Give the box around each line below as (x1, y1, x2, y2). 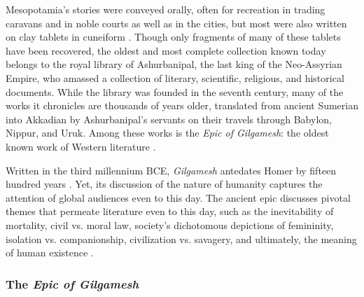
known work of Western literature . (6, 139, 156, 153)
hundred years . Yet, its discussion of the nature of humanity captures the (6, 177, 323, 191)
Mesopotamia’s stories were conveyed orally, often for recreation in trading (6, 2, 325, 16)
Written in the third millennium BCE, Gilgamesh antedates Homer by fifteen (6, 163, 337, 177)
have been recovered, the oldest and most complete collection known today (6, 43, 326, 57)
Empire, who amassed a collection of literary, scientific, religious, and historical (6, 70, 344, 85)
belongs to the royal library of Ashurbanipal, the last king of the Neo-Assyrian (6, 57, 342, 71)
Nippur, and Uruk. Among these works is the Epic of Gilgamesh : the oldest (6, 125, 329, 140)
